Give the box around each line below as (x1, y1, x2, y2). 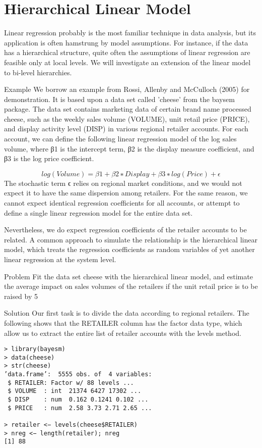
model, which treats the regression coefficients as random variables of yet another (4, 244, 255, 255)
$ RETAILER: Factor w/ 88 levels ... (8, 379, 134, 386)
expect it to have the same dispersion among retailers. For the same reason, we (4, 187, 248, 198)
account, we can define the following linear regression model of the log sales (4, 133, 237, 144)
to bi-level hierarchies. (4, 67, 72, 77)
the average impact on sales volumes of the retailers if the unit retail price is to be (4, 281, 258, 291)
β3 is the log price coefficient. (4, 153, 94, 164)
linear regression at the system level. (4, 254, 116, 264)
